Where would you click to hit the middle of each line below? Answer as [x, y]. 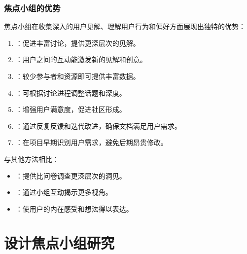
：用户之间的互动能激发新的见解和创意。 [81, 59]
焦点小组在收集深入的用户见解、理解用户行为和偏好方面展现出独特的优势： [125, 26]
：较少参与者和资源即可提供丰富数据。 [78, 76]
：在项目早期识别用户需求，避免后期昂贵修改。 [91, 142]
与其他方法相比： [32, 159]
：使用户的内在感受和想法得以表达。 [74, 208]
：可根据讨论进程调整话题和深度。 [71, 92]
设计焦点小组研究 [59, 242]
